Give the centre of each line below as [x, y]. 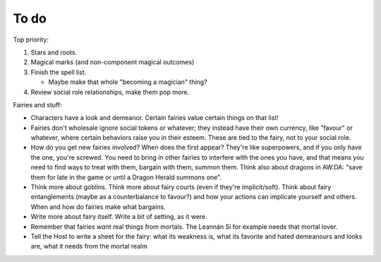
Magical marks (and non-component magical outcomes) [113, 62]
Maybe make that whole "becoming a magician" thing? [128, 82]
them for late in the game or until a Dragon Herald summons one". [126, 177]
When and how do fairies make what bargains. [98, 207]
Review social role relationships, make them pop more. [110, 92]
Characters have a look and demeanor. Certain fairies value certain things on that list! [155, 118]
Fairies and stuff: [38, 105]
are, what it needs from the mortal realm [89, 246]
